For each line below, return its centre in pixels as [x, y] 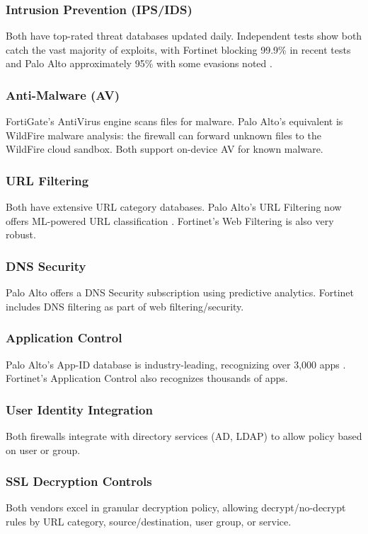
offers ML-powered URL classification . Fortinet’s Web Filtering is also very [170, 220]
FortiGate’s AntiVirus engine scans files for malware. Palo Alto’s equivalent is [174, 121]
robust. [21, 234]
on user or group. [43, 449]
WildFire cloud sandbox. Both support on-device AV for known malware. [165, 149]
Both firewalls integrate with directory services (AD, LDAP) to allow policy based [184, 436]
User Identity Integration [79, 409]
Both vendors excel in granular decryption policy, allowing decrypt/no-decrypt [176, 507]
